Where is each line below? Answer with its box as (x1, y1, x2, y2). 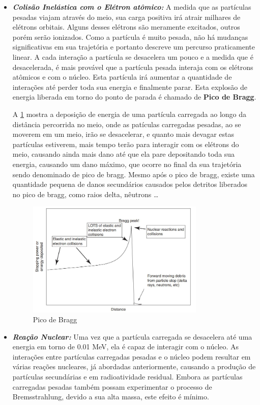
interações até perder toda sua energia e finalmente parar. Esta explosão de (12, 81, 247, 92)
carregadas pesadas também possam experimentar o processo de (12, 381, 212, 392)
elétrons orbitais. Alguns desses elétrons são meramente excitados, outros (12, 21, 240, 32)
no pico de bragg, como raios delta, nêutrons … (12, 188, 159, 199)
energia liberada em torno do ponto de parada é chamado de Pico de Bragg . (12, 91, 256, 102)
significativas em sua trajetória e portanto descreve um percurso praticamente (12, 41, 255, 52)
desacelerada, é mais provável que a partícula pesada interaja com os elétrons (12, 61, 253, 72)
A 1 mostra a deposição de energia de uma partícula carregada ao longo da (12, 108, 247, 119)
